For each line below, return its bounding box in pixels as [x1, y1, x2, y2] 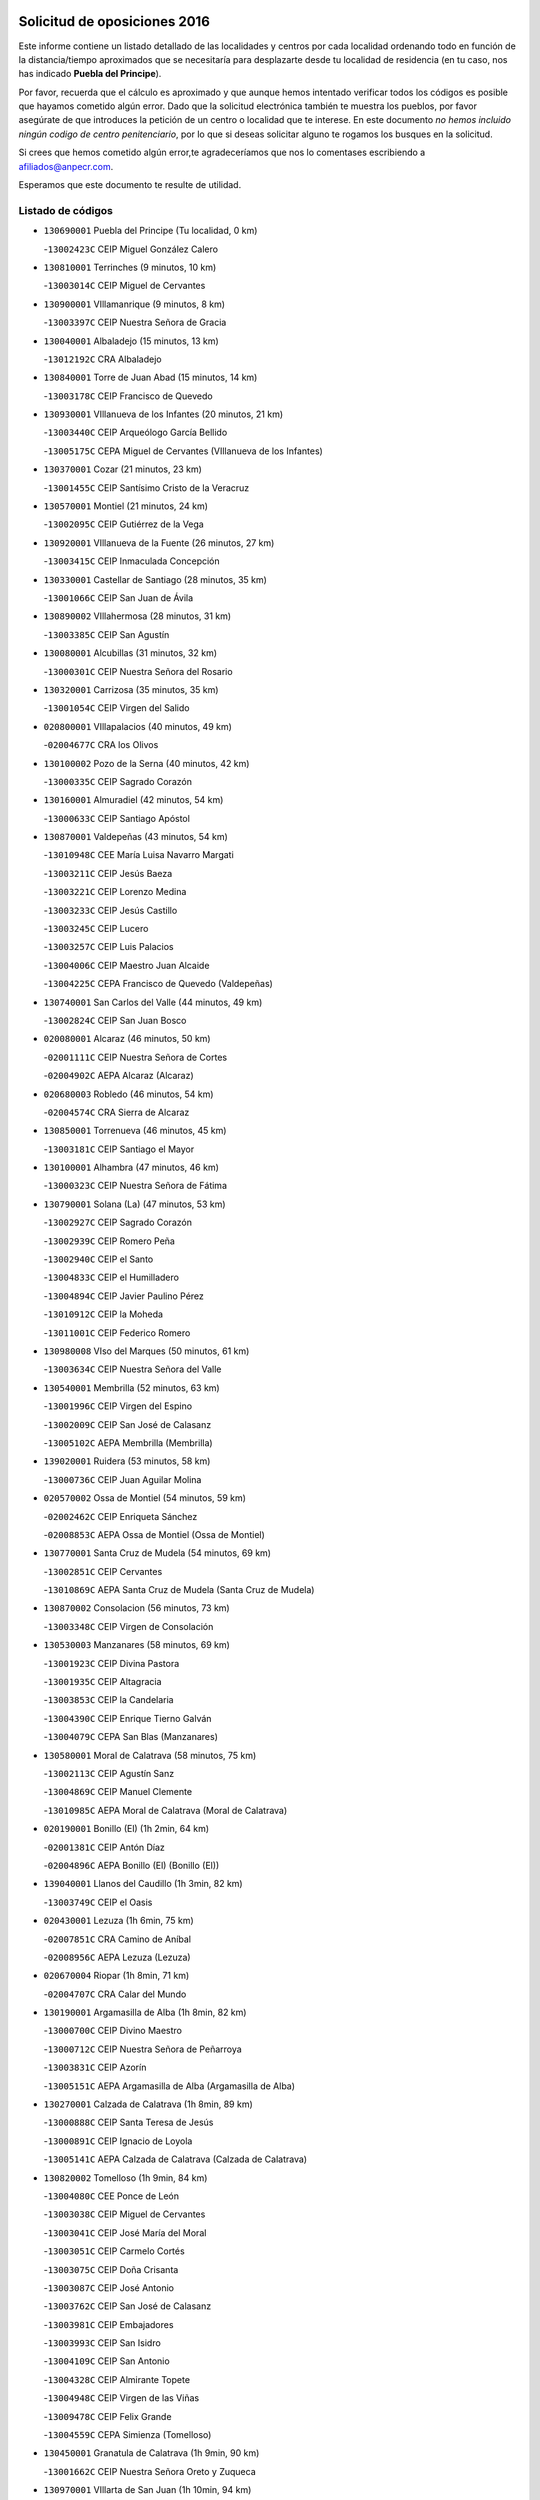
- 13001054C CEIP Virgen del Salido [43, 702, 190, 714]
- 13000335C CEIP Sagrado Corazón [43, 775, 192, 787]
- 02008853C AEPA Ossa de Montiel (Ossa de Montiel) [43, 1528, 265, 1540]
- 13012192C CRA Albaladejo [43, 353, 162, 365]
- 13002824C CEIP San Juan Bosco [43, 1014, 187, 1026]
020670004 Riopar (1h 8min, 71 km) [43, 1970, 190, 1982]
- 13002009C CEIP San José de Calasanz [43, 1418, 212, 1430]
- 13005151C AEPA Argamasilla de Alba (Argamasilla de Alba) [43, 2080, 295, 2092]
